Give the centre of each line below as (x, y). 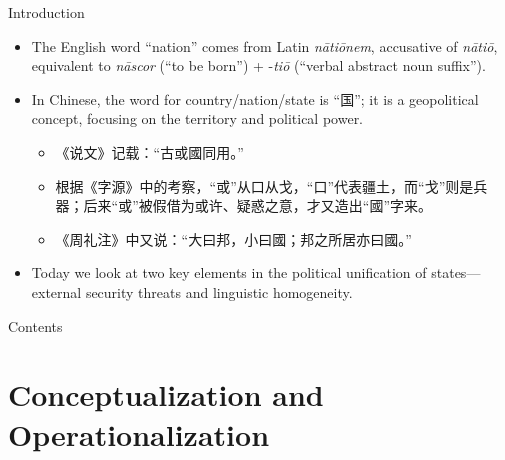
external (56, 291)
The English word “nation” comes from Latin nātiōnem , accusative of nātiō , (264, 45)
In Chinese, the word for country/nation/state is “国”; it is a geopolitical (255, 98)
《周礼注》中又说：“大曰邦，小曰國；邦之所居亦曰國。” (233, 238)
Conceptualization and (166, 394)
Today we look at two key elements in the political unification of (229, 272)
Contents (35, 325)
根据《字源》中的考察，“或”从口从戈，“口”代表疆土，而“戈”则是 (264, 185)
